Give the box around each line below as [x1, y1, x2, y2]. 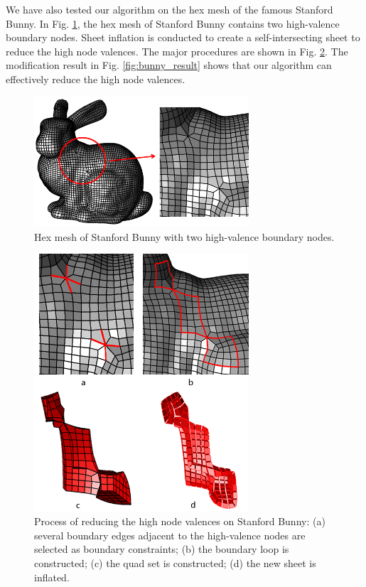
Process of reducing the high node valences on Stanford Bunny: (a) [34, 514, 325, 529]
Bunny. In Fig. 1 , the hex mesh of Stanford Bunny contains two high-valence [6, 16, 340, 31]
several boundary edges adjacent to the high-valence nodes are [34, 527, 306, 542]
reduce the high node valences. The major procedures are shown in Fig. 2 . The [6, 43, 348, 58]
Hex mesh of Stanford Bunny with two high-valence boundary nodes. [34, 229, 335, 244]
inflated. [34, 569, 70, 584]
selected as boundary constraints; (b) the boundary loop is [34, 542, 289, 556]
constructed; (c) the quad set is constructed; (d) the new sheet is [34, 556, 316, 571]
